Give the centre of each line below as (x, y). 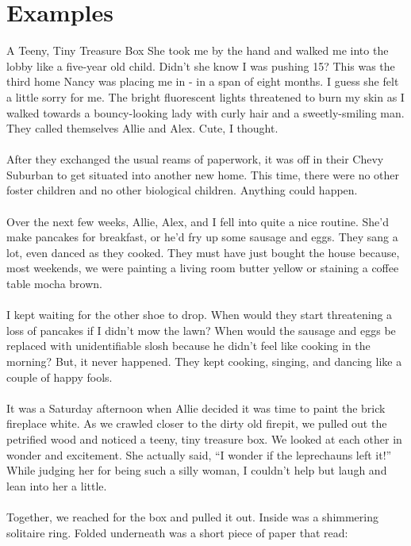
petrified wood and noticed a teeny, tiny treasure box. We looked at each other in (204, 438)
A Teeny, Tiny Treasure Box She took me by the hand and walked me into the (198, 50)
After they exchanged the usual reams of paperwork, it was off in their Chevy (195, 159)
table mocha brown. (54, 284)
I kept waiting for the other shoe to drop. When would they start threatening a (200, 315)
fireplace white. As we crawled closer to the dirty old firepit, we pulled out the (197, 423)
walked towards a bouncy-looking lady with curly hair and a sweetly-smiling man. (205, 112)
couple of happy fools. (60, 377)
